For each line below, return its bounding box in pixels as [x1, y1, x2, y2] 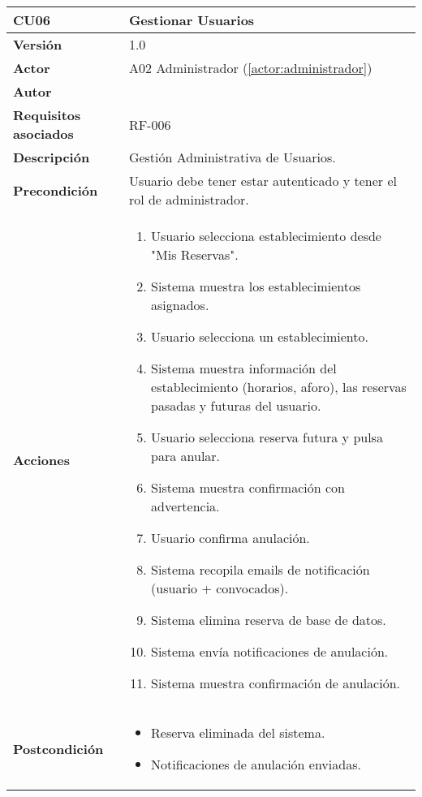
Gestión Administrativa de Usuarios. [128, 148, 336, 166]
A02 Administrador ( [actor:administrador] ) [128, 58, 372, 77]
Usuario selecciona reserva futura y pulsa [151, 428, 383, 446]
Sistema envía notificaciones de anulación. [151, 642, 389, 661]
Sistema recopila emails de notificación [151, 560, 370, 579]
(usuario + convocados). [151, 579, 289, 597]
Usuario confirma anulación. [151, 528, 310, 547]
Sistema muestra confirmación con [151, 478, 345, 497]
